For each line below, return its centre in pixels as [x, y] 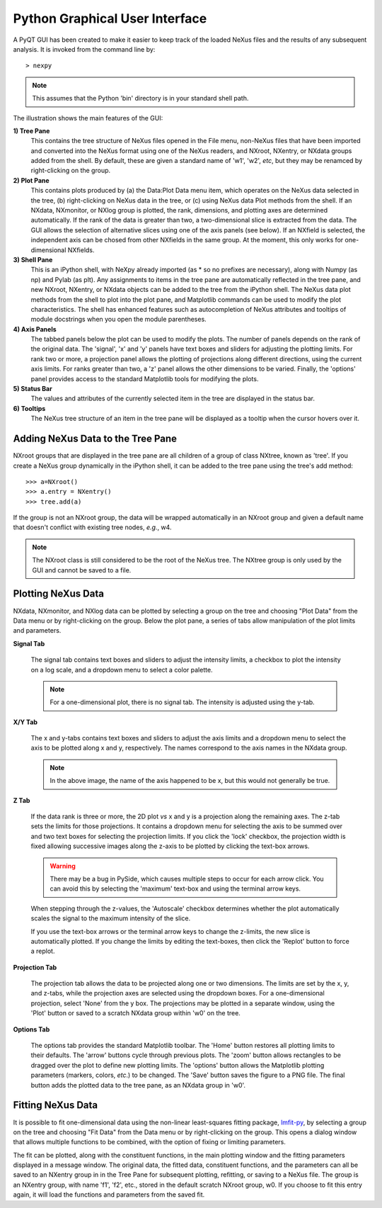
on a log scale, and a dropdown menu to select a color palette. [122, 670]
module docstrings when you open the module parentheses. [118, 320]
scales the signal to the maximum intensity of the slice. [111, 918]
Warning [63, 866]
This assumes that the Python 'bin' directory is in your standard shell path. [140, 98]
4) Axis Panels [35, 329]
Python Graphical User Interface [110, 18]
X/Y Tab [25, 722]
